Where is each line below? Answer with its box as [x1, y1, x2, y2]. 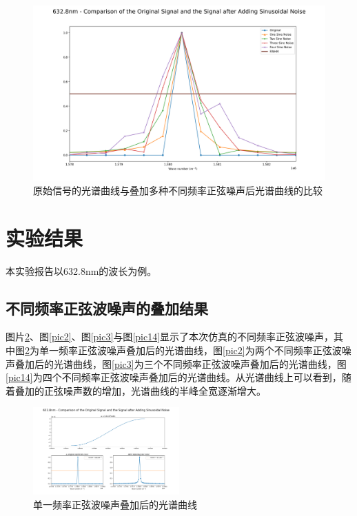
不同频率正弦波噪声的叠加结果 [6, 297, 208, 318]
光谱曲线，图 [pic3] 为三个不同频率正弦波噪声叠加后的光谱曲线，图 [53, 356, 347, 371]
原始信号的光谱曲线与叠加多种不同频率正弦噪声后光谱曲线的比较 [33, 183, 323, 197]
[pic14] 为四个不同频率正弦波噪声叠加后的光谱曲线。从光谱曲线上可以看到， [6, 370, 342, 384]
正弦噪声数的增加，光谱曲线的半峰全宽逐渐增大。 [43, 383, 266, 398]
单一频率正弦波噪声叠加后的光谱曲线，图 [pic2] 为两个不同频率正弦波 [39, 342, 342, 357]
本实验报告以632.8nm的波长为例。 [6, 263, 157, 278]
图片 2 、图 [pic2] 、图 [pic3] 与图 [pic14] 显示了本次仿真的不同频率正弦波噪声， [6, 329, 334, 344]
